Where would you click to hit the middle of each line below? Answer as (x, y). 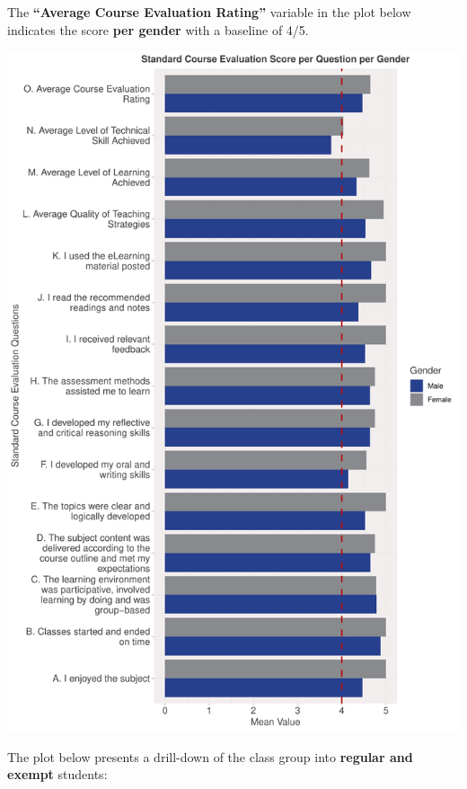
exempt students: (57, 774)
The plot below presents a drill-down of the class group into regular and (210, 756)
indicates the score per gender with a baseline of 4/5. (158, 29)
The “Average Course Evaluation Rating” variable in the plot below (209, 12)
